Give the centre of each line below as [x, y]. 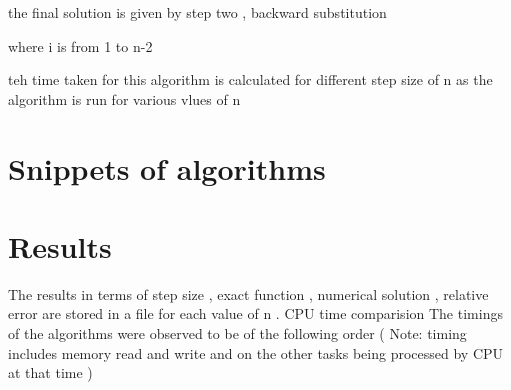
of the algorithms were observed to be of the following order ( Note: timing [237, 333]
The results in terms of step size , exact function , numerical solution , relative [248, 293]
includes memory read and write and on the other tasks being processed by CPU [256, 352]
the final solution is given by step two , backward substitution [197, 12]
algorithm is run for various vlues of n [124, 98]
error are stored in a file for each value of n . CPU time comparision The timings [255, 313]
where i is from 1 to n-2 [80, 45]
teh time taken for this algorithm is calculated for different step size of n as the [250, 79]
